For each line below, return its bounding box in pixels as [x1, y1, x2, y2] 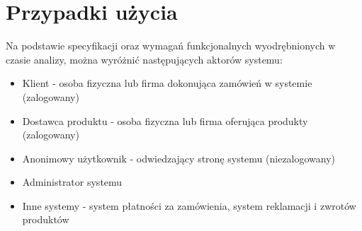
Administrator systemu [22, 174, 123, 189]
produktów [22, 212, 69, 227]
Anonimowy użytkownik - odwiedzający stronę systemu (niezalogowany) [22, 150, 336, 165]
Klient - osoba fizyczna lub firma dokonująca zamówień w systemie [22, 76, 312, 90]
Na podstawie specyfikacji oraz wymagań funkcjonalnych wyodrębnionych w [6, 38, 336, 53]
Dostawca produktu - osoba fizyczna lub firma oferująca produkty [22, 113, 308, 128]
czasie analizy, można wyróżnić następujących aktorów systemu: [6, 52, 283, 66]
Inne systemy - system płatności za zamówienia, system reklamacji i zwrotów [22, 198, 356, 213]
